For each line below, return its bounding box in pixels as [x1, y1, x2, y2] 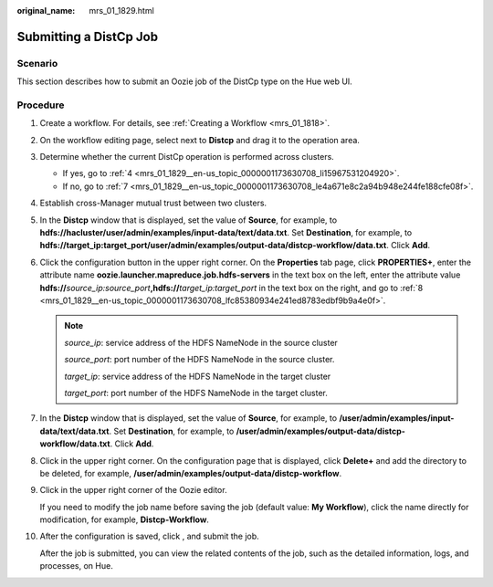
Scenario [16, 57, 58, 69]
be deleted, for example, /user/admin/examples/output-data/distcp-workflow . [39, 467, 342, 478]
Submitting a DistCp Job [16, 28, 159, 45]
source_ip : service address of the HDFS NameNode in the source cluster [64, 337, 338, 348]
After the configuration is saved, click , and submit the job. [39, 530, 259, 542]
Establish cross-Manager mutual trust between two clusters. [39, 197, 267, 209]
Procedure [16, 99, 65, 111]
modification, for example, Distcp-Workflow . [39, 514, 210, 525]
